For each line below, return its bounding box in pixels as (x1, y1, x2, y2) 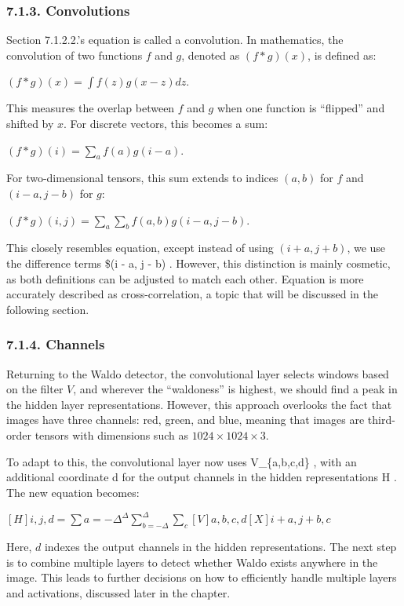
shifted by (6, 115, 54, 131)
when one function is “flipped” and (217, 100, 385, 116)
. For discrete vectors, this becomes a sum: (64, 115, 268, 131)
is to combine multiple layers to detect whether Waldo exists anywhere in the (6, 553, 378, 570)
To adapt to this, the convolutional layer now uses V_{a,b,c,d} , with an (6, 453, 357, 469)
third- (367, 411, 395, 428)
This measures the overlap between (6, 100, 175, 116)
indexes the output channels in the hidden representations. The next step (44, 538, 397, 555)
